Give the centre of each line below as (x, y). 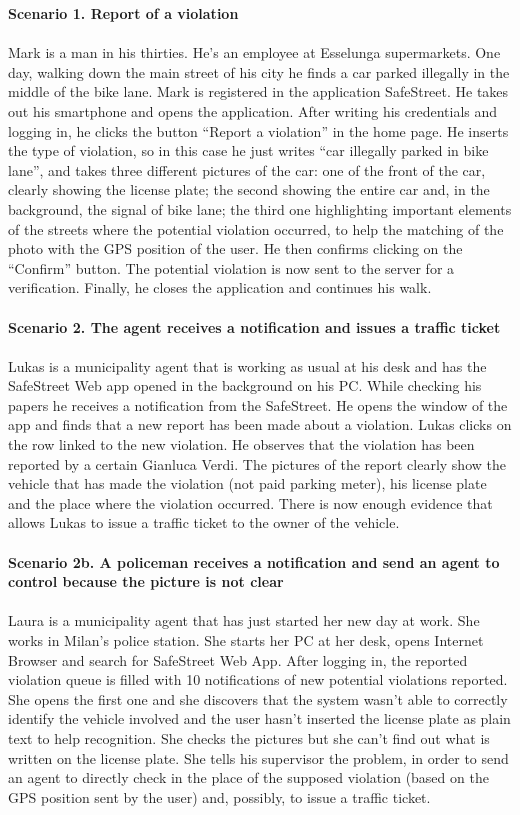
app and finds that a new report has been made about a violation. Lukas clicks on (260, 424)
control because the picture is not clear (146, 581)
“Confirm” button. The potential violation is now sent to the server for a (231, 267)
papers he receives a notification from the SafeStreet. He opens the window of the (258, 404)
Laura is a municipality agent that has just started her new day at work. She (244, 620)
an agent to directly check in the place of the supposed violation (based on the (248, 777)
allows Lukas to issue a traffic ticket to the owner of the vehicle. (204, 522)
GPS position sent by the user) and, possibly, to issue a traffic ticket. (219, 796)
